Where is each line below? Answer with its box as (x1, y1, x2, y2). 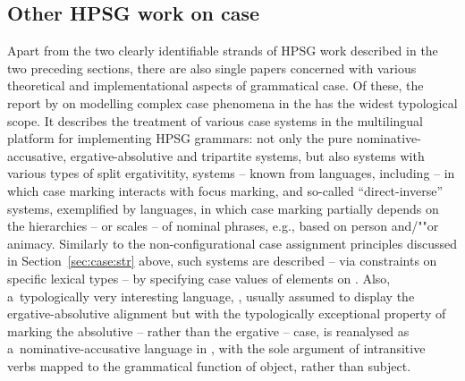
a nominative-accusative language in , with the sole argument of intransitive (7, 339, 426, 358)
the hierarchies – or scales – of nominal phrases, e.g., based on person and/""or (7, 216, 439, 235)
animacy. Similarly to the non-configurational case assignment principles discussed (7, 233, 458, 252)
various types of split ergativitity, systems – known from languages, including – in (7, 164, 455, 182)
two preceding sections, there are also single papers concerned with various (7, 58, 417, 77)
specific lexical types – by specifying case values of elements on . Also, (7, 268, 391, 287)
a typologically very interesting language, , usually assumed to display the (7, 286, 415, 305)
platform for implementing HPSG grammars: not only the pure (7, 129, 352, 148)
